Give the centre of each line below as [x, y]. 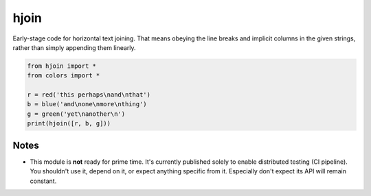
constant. [43, 181]
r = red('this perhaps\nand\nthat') [89, 95]
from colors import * [64, 76]
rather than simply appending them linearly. [75, 47]
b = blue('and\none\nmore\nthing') [87, 104]
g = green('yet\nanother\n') [76, 114]
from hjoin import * [61, 66]
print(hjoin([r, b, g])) [69, 124]
